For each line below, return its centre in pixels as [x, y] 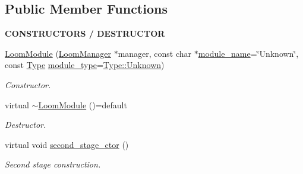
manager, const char [155, 53]
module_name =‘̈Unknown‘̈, [248, 53]
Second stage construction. [53, 164]
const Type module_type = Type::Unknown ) [85, 65]
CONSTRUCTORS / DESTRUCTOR [85, 33]
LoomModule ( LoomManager [58, 53]
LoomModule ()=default [83, 104]
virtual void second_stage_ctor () [67, 144]
